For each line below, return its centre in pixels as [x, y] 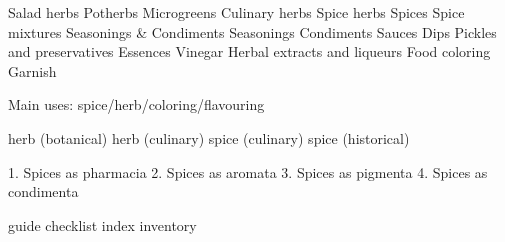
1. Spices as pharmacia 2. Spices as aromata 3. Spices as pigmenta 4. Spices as [248, 171]
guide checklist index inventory [102, 224]
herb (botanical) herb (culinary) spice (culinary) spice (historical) [209, 137]
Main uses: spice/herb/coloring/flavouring [136, 104]
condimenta [43, 191]
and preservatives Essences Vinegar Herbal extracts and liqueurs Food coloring [249, 51]
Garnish [32, 70]
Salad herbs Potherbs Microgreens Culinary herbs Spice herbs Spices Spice [236, 12]
